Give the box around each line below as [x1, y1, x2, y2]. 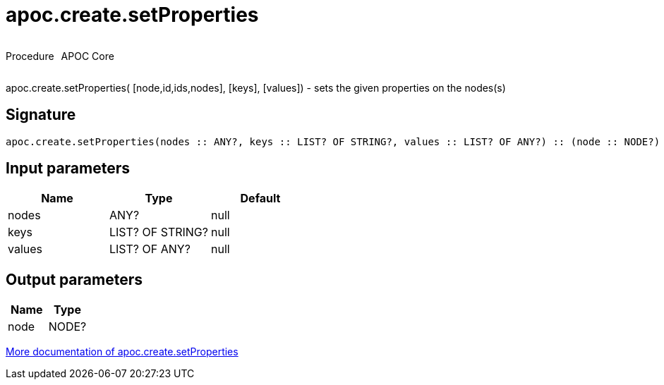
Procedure [6, 49, 54, 62]
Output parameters [6, 270, 143, 288]
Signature [6, 106, 76, 124]
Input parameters [6, 159, 131, 178]
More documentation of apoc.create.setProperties [6, 346, 239, 358]
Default [240, 191, 281, 206]
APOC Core [61, 49, 114, 62]
